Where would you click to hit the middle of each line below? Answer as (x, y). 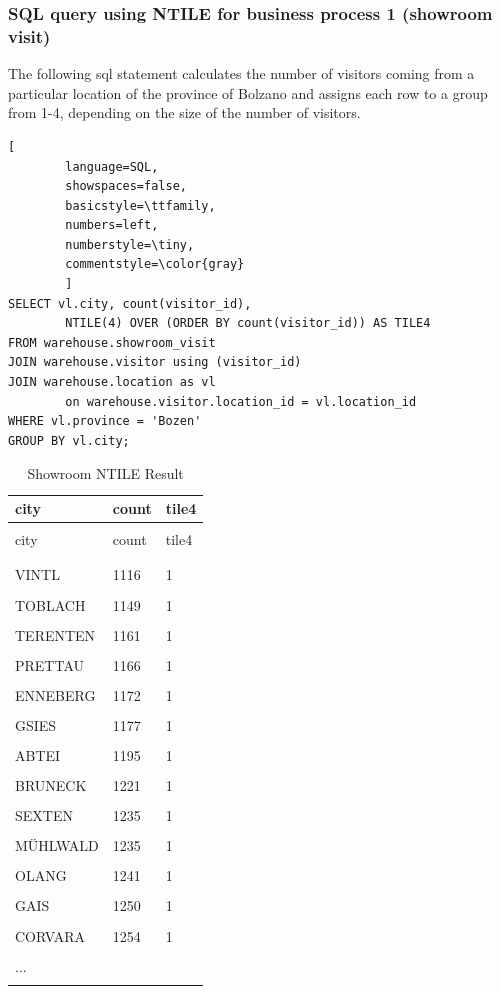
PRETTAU (50, 664)
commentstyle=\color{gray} (155, 264)
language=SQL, (112, 166)
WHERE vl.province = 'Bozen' (105, 421)
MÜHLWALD (57, 845)
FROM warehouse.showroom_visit (112, 342)
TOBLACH (50, 604)
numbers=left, (112, 225)
